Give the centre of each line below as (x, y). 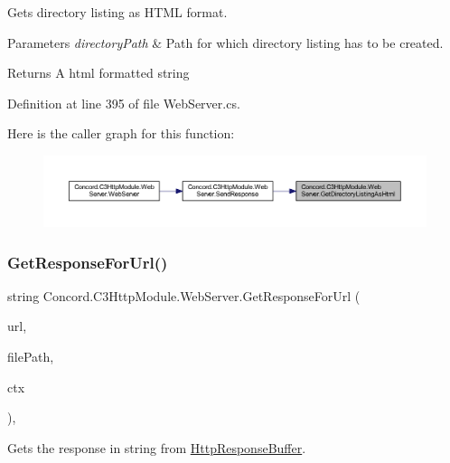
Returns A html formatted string (98, 73)
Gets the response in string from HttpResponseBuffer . (157, 447)
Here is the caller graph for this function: (121, 133)
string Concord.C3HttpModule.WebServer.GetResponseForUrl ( (184, 295)
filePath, (31, 357)
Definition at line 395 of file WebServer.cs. (124, 103)
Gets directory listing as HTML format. (117, 12)
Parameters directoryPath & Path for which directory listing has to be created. (225, 42)
